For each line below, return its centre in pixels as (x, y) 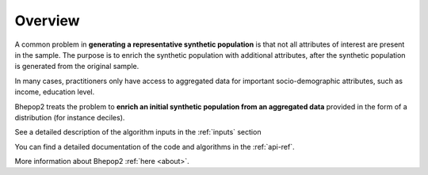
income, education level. (55, 92)
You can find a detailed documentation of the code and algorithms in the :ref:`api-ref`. (155, 146)
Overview (47, 21)
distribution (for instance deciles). (70, 117)
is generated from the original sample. (77, 67)
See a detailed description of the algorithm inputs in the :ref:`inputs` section (138, 132)
